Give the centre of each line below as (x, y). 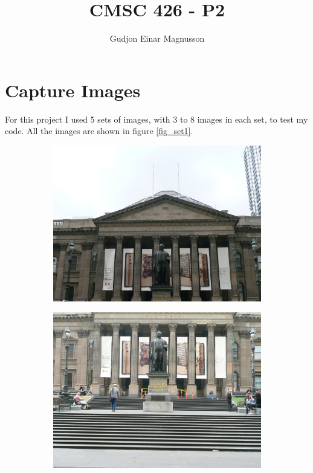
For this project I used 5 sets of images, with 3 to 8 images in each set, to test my (156, 119)
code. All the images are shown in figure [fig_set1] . (99, 131)
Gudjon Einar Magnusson (157, 38)
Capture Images (73, 90)
